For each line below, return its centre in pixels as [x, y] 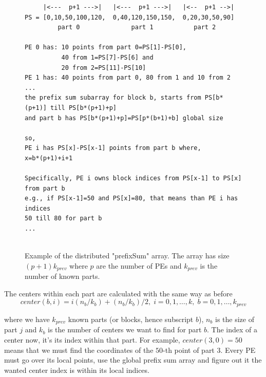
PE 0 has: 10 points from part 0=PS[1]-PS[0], [106, 48]
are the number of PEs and [139, 265]
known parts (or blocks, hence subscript [131, 319]
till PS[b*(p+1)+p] [83, 108]
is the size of [235, 319]
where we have [27, 319]
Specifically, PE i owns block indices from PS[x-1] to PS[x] [133, 178]
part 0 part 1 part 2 [137, 27]
